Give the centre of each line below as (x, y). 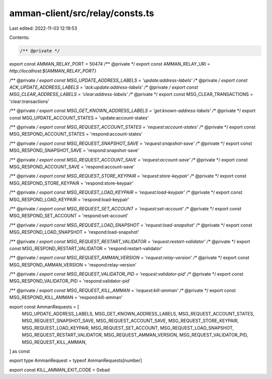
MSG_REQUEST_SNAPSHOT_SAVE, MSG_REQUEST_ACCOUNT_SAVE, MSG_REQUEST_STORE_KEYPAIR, (130, 321)
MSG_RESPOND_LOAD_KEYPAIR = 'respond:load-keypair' (69, 199)
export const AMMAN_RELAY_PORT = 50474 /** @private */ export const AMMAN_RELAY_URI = (110, 64)
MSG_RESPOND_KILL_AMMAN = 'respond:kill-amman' (66, 297)
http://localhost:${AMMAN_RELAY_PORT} (53, 71)
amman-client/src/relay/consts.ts (82, 13)
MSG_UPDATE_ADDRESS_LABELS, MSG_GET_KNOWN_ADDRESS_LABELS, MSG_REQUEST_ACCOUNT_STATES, (138, 314)
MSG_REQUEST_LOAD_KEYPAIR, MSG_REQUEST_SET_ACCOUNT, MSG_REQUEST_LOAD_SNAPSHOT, (128, 328)
